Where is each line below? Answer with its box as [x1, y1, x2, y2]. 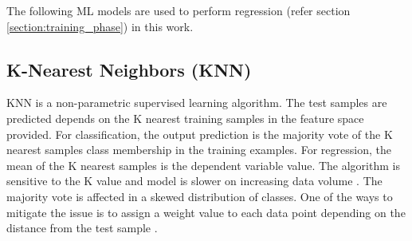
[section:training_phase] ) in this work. [6, 18, 194, 34]
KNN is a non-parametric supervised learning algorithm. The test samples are [6, 94, 387, 111]
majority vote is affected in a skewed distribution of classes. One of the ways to [6, 188, 393, 204]
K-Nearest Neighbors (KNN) [6, 57, 252, 81]
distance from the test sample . [6, 219, 158, 236]
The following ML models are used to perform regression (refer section [6, 2, 351, 18]
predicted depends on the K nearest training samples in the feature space [6, 109, 364, 126]
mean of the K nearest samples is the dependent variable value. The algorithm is [6, 156, 400, 173]
